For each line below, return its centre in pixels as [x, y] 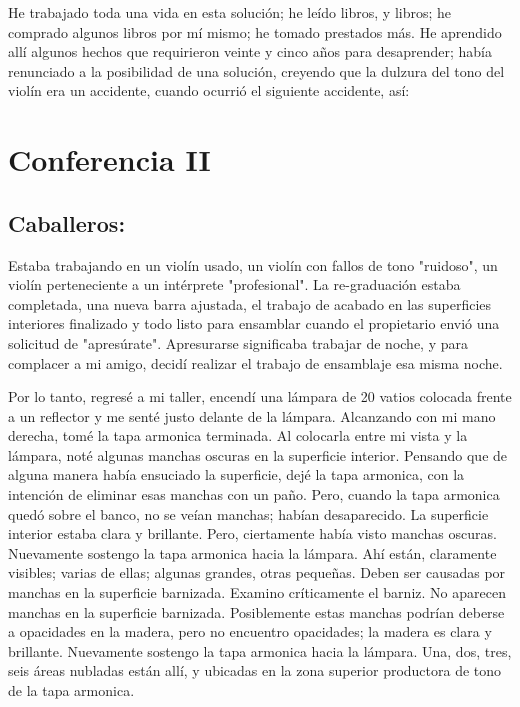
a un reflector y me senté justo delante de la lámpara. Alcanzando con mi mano [252, 415]
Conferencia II [109, 159]
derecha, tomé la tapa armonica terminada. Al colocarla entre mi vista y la [238, 435]
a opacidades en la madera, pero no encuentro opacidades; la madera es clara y [250, 631]
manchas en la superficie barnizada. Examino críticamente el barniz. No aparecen [257, 592]
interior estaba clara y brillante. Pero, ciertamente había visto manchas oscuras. [252, 533]
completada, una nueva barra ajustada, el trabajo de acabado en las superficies [250, 303]
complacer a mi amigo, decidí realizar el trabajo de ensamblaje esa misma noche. [255, 362]
